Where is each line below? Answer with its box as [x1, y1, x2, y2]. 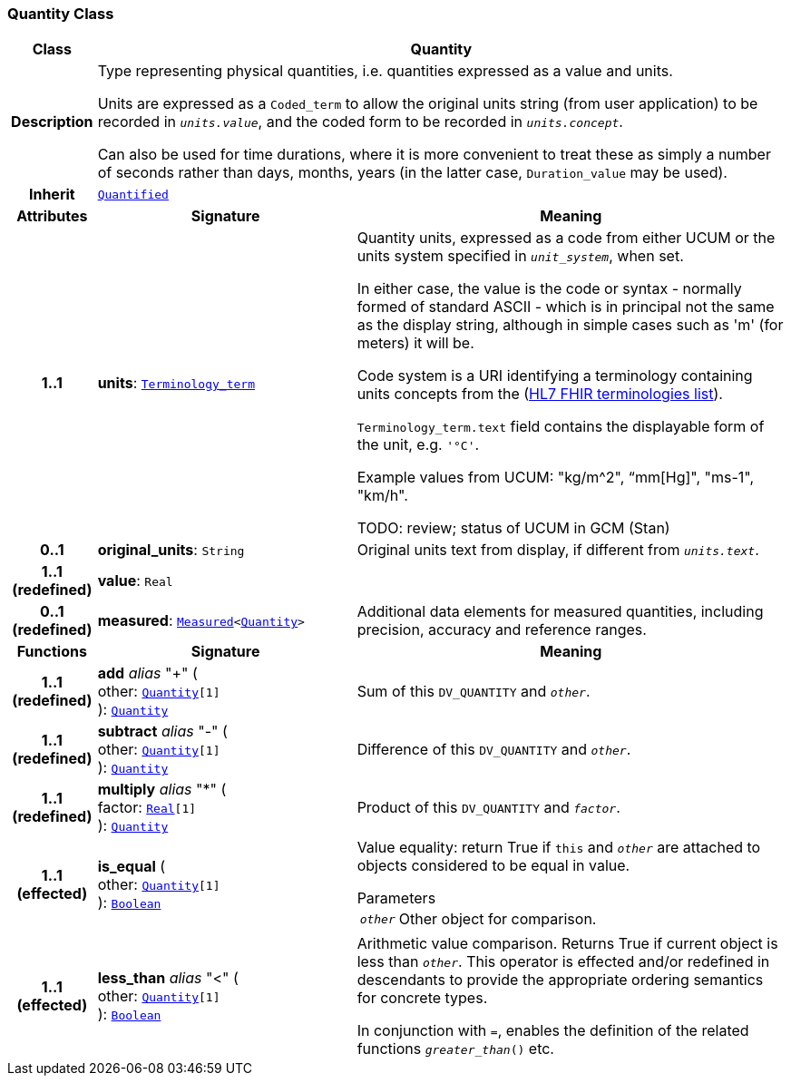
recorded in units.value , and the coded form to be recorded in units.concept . [97, 112, 623, 132]
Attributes [16, 207, 88, 226]
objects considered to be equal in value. [356, 856, 630, 875]
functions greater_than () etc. [356, 1039, 554, 1059]
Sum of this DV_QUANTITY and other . [356, 682, 591, 701]
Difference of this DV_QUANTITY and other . [356, 740, 631, 759]
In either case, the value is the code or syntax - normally [356, 279, 742, 298]
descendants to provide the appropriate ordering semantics [356, 971, 764, 990]
